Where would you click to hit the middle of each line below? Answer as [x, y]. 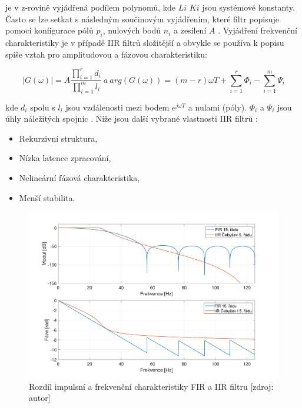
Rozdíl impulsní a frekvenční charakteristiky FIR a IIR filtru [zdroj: [151, 386]
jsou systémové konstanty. [248, 7]
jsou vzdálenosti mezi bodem [117, 107]
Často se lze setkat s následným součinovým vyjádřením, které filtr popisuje [142, 19]
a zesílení [190, 30]
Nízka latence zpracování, [65, 158]
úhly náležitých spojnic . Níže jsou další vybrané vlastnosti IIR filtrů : [132, 118]
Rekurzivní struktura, [58, 138]
